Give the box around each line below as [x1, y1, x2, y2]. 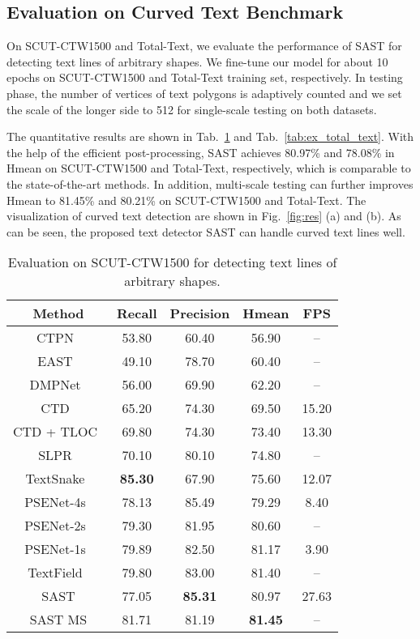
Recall [116, 304, 157, 323]
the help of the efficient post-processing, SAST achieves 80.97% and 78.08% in [6, 143, 395, 160]
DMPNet [29, 375, 81, 394]
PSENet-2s [24, 516, 86, 535]
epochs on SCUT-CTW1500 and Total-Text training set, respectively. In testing [6, 69, 403, 86]
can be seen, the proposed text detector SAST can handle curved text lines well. [6, 223, 405, 240]
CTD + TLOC [13, 422, 97, 441]
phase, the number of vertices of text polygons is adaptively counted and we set [6, 84, 402, 101]
